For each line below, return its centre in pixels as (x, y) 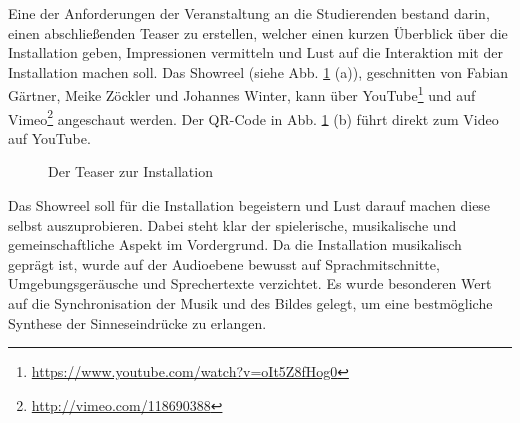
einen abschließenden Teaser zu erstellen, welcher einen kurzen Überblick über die (258, 32)
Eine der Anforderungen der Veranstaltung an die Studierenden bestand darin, (249, 13)
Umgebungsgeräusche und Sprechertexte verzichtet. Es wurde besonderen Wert (250, 283)
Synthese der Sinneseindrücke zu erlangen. (137, 322)
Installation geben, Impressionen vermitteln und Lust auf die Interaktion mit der (255, 52)
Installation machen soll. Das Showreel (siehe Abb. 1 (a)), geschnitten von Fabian (258, 71)
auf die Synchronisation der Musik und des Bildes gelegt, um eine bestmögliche (250, 303)
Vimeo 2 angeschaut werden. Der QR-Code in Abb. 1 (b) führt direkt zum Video (253, 117)
